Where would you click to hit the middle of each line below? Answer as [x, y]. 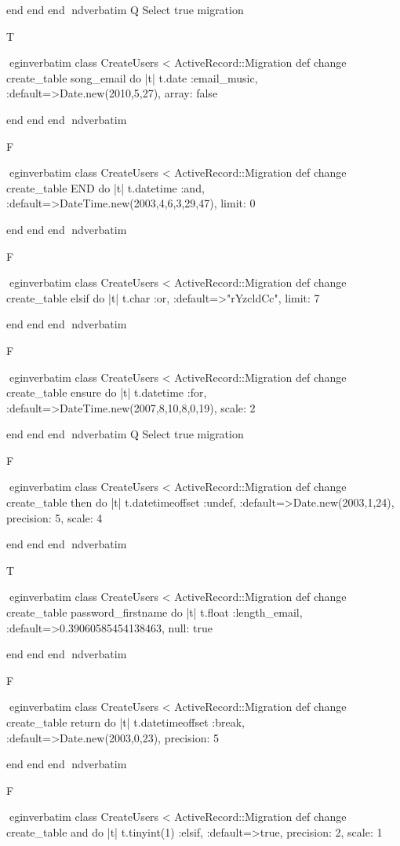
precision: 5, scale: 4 [55, 517]
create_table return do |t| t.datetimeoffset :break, [125, 722]
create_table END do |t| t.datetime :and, [105, 187]
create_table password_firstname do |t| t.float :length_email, [155, 612]
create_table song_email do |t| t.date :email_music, [132, 77]
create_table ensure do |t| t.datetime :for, [107, 392]
